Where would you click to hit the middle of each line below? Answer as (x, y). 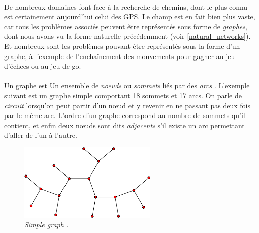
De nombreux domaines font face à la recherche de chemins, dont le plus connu (126, 6)
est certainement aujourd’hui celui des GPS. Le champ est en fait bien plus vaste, (130, 16)
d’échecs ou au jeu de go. (43, 66)
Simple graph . (46, 225)
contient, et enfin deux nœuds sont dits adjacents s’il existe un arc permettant (124, 125)
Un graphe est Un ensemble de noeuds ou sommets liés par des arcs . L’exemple (127, 85)
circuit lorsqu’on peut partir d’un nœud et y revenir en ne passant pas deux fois (127, 105)
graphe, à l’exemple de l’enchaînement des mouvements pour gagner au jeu (120, 56)
